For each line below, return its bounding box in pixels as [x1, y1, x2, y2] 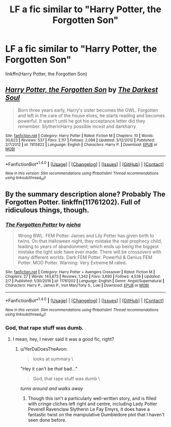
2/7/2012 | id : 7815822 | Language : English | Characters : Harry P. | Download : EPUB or [5, 142, 158, 147]
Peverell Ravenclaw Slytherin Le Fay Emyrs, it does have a [27, 406, 150, 412]
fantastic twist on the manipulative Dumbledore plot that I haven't [27, 411, 165, 417]
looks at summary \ [33, 356, 74, 362]
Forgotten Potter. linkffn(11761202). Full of [5, 198, 141, 207]
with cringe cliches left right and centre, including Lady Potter [27, 401, 158, 407]
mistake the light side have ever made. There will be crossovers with [17, 249, 161, 255]
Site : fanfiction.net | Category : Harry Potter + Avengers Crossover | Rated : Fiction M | [5, 270, 155, 275]
